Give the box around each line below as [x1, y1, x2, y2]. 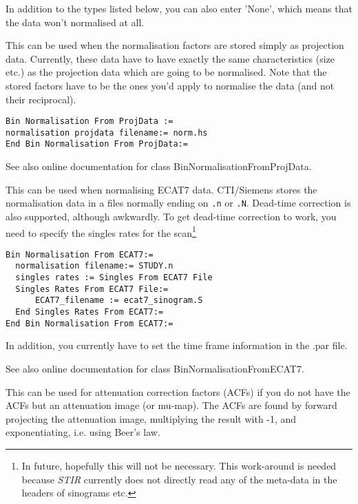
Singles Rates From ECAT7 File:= [15, 284, 169, 294]
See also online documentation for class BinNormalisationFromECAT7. [6, 361, 304, 375]
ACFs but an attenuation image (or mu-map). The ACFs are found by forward [6, 398, 337, 412]
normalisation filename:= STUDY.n [15, 261, 173, 271]
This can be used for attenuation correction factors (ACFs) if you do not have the [6, 384, 350, 399]
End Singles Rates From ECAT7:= [15, 307, 164, 317]
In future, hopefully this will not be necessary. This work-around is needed [21, 458, 337, 472]
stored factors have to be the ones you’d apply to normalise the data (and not [6, 78, 335, 92]
